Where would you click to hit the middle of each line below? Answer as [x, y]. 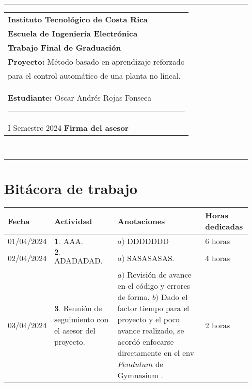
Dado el [174, 297]
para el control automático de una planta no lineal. [94, 75]
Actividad [73, 221]
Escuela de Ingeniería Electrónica [73, 33]
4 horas [218, 258]
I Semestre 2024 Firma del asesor [68, 127]
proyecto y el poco [149, 319]
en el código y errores [154, 286]
